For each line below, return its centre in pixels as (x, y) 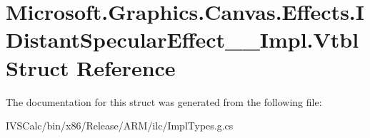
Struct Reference (91, 67)
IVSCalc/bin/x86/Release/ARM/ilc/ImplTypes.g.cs (120, 126)
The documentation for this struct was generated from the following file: (164, 101)
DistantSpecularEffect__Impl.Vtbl (182, 39)
